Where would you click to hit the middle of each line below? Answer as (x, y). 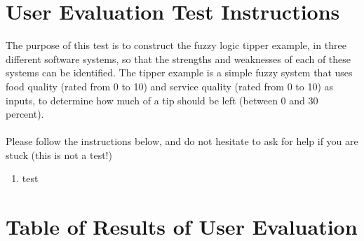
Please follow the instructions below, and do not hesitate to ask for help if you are (182, 141)
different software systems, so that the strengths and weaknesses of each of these (178, 58)
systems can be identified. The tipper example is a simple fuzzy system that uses (179, 73)
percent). (25, 114)
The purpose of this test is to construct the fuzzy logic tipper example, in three (176, 45)
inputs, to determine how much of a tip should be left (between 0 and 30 (162, 100)
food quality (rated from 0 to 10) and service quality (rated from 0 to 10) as (170, 86)
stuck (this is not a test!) (59, 154)
